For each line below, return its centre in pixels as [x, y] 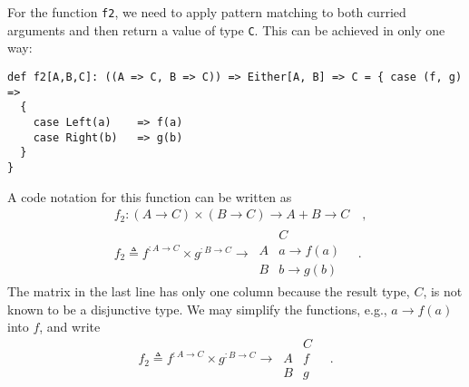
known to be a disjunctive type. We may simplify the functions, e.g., [197, 309]
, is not [443, 291]
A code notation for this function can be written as [150, 196]
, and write [70, 327]
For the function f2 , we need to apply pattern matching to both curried [207, 12]
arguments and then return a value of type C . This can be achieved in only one [226, 29]
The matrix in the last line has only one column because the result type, [209, 291]
